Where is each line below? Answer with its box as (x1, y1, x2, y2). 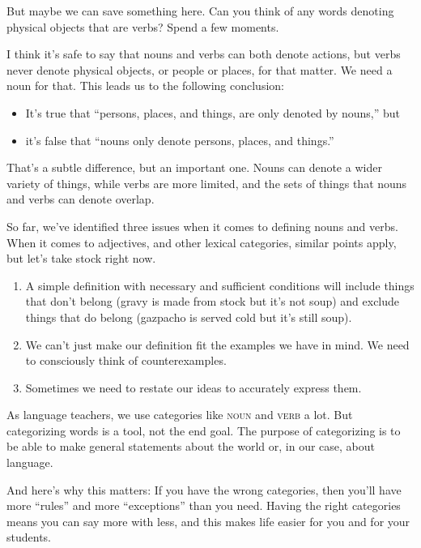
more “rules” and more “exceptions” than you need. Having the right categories (6, 497, 401, 514)
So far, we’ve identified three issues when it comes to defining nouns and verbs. (6, 217, 398, 234)
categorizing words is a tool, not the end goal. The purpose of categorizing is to (6, 422, 401, 439)
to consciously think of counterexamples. (25, 352, 227, 369)
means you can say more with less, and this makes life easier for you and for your (6, 512, 410, 529)
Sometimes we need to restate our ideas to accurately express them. (25, 379, 362, 396)
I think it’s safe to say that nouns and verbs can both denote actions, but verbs (6, 45, 401, 62)
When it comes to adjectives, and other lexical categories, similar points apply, (6, 233, 397, 250)
